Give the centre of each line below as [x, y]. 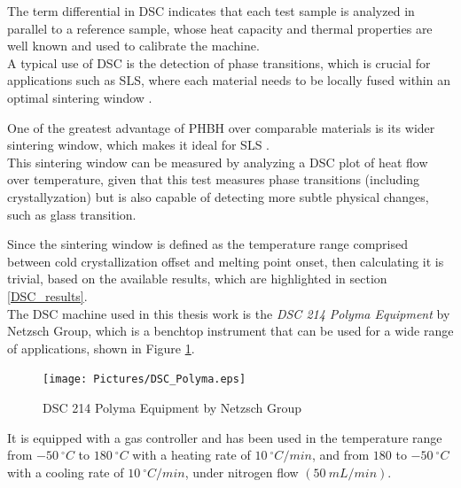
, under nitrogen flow [242, 472]
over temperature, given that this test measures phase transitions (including [214, 179]
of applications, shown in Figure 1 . [101, 348]
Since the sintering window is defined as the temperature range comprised [207, 244]
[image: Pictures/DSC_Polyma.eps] [145, 380]
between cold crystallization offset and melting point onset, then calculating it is [226, 261]
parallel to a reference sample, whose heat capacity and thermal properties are [220, 28]
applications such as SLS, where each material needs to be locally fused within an [229, 80]
